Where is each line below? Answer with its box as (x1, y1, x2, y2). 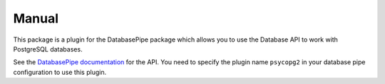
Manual (13, 11, 59, 26)
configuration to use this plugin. (13, 68, 107, 76)
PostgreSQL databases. (13, 44, 83, 53)
